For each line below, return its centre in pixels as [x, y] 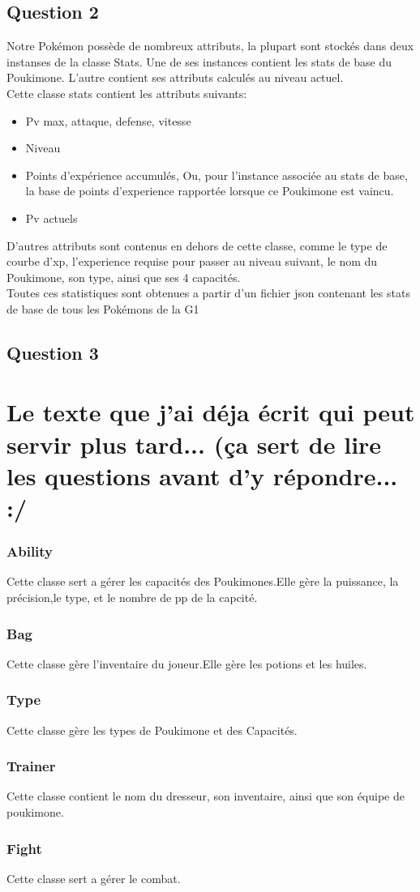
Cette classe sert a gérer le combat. [94, 878]
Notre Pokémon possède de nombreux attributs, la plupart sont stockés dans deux [210, 46]
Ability [30, 551]
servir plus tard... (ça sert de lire [194, 444]
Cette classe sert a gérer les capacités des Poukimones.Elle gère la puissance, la [203, 581]
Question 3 [53, 352]
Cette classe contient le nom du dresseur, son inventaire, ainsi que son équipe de [206, 796]
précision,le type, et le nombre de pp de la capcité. [132, 598]
